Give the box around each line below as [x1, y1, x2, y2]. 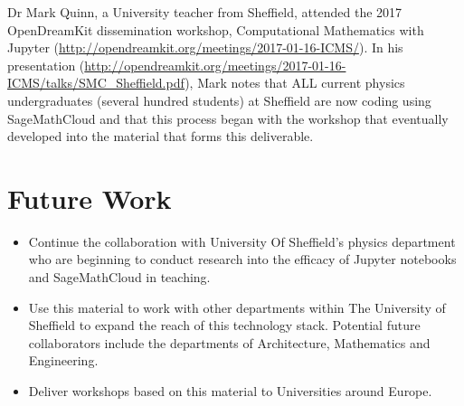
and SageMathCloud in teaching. [28, 268, 211, 287]
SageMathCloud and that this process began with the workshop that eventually [7, 109, 449, 127]
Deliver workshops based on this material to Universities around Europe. [28, 382, 432, 401]
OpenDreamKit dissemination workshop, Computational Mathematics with [7, 20, 424, 39]
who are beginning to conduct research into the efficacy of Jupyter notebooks [28, 250, 457, 269]
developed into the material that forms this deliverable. [7, 127, 314, 146]
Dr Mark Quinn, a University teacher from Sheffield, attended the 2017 [7, 3, 402, 21]
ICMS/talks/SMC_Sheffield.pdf [7, 73, 185, 92]
